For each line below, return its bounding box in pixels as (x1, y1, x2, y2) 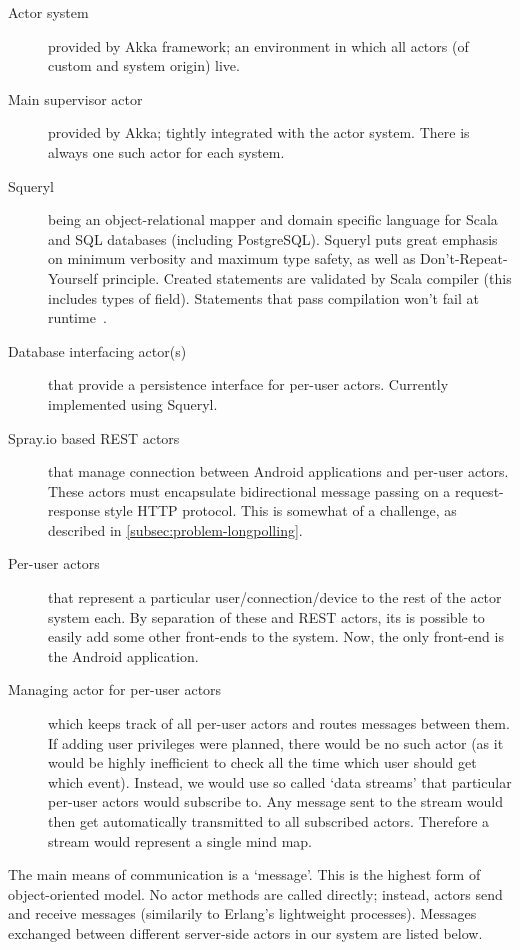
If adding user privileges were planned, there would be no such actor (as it (48, 732, 504, 753)
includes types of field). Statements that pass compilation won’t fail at (48, 287, 479, 308)
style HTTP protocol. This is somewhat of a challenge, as (104, 500, 457, 521)
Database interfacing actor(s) (8, 340, 187, 361)
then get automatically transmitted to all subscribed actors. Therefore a (48, 811, 490, 831)
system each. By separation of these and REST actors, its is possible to (48, 606, 485, 627)
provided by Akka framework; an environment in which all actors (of (48, 35, 469, 56)
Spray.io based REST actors (8, 427, 180, 448)
